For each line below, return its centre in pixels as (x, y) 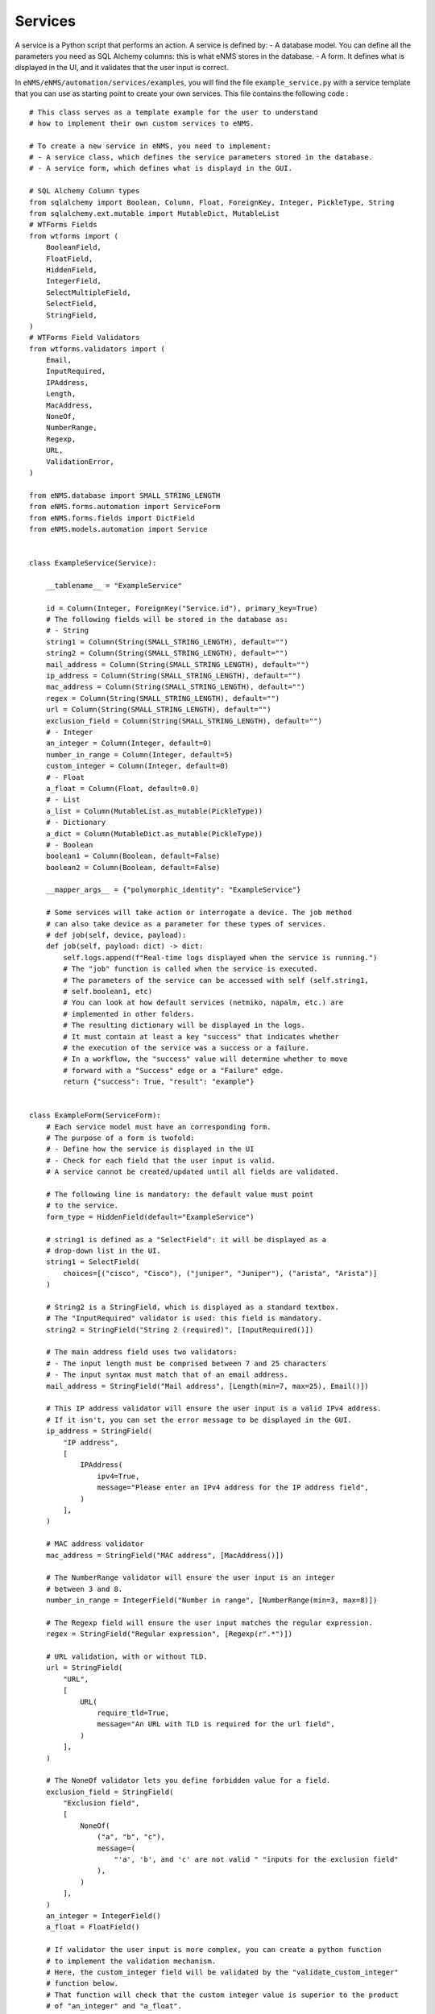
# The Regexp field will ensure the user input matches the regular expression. (209, 1622)
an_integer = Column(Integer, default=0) (129, 744)
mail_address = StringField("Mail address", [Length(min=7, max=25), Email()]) (207, 1386)
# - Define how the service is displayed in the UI (150, 1149)
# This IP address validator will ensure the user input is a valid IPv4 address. (213, 1409)
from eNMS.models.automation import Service (119, 529)
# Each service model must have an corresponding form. (158, 1127)
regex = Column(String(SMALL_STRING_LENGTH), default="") (163, 698)
